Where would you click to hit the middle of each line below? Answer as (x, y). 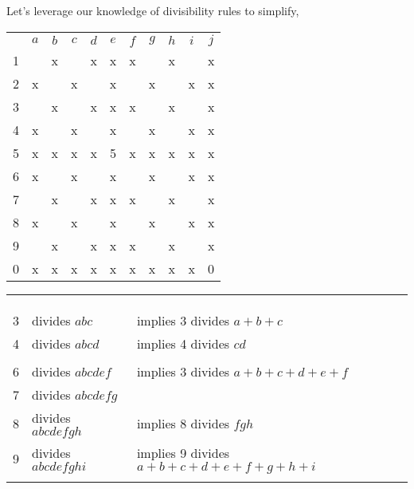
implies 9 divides (183, 452)
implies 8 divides (183, 424)
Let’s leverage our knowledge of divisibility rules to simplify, (153, 10)
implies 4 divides (183, 343)
